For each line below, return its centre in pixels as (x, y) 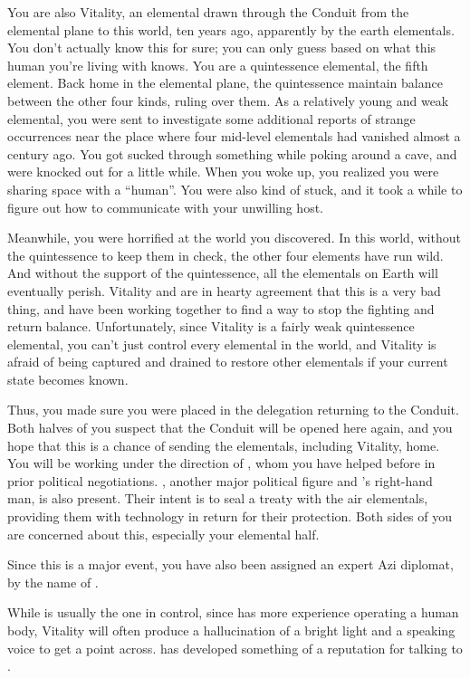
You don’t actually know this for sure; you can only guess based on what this (222, 48)
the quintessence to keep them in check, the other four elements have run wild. (225, 255)
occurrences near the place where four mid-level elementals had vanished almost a (234, 136)
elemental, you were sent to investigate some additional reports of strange (211, 118)
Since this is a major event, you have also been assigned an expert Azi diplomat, (230, 564)
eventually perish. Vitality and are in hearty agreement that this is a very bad (224, 290)
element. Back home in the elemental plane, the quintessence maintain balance (225, 83)
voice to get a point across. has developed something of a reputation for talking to (235, 648)
